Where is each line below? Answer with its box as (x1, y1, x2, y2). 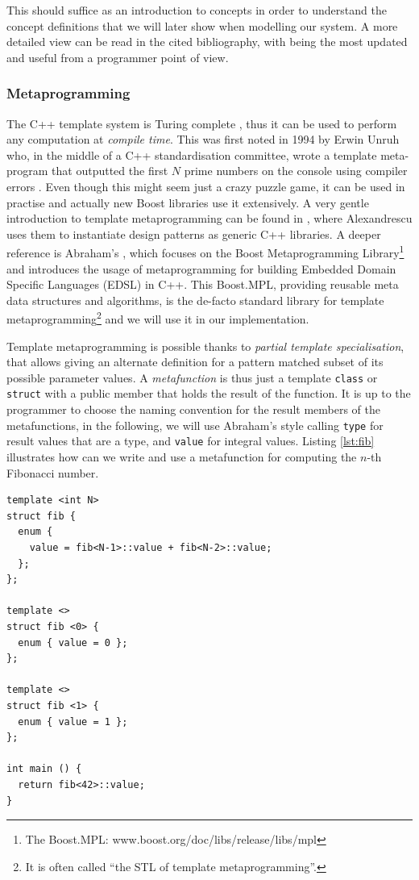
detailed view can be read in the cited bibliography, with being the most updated (6, 33, 408, 50)
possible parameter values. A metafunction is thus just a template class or (6, 369, 378, 386)
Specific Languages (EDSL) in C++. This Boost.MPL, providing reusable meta (6, 276, 399, 293)
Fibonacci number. (6, 464, 99, 481)
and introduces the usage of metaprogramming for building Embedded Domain (6, 260, 396, 277)
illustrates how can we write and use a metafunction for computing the (6, 448, 357, 465)
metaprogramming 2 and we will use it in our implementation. (6, 308, 309, 327)
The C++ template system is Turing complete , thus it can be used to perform (6, 115, 397, 131)
